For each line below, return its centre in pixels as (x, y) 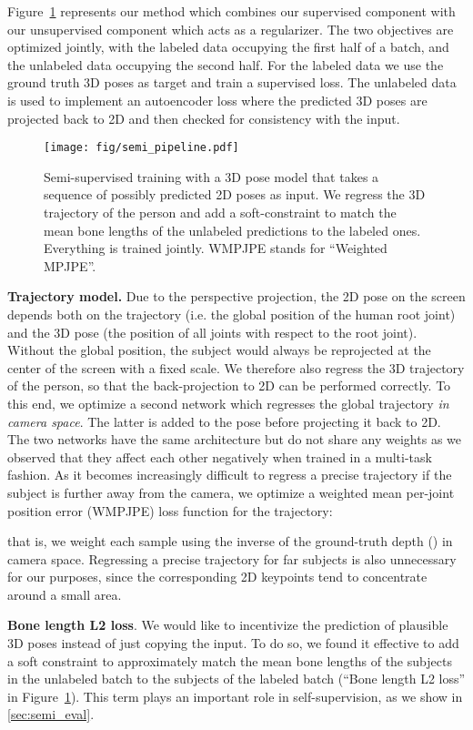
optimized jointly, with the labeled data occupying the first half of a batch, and (228, 47)
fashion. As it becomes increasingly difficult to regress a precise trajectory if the (230, 475)
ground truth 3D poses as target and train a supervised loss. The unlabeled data (232, 82)
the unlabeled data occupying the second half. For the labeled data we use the (226, 64)
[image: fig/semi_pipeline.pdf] (141, 148)
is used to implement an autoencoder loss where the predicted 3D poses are (217, 100)
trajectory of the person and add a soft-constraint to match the (220, 212)
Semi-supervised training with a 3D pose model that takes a (211, 176)
